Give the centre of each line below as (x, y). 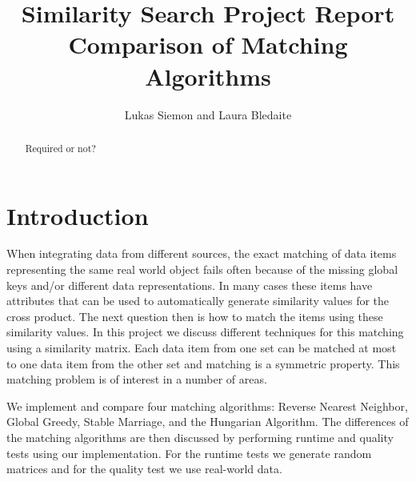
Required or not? (60, 148)
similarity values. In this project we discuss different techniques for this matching (205, 332)
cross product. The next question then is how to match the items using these (195, 316)
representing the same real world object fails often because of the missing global (202, 269)
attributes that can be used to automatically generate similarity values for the (198, 301)
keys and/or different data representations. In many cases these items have (190, 285)
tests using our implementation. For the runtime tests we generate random (189, 453)
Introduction (78, 215)
